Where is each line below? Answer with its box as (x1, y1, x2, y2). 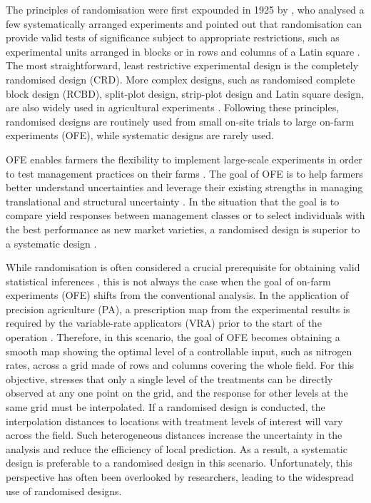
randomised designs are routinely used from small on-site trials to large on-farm (6, 113, 355, 128)
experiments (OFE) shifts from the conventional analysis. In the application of (6, 288, 349, 303)
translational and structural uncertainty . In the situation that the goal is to (6, 193, 340, 208)
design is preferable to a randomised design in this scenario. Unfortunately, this (6, 455, 352, 470)
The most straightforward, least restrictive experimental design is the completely (6, 58, 359, 73)
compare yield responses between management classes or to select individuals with (6, 208, 365, 223)
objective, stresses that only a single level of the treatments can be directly (6, 371, 333, 386)
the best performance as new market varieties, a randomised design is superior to (6, 221, 360, 236)
